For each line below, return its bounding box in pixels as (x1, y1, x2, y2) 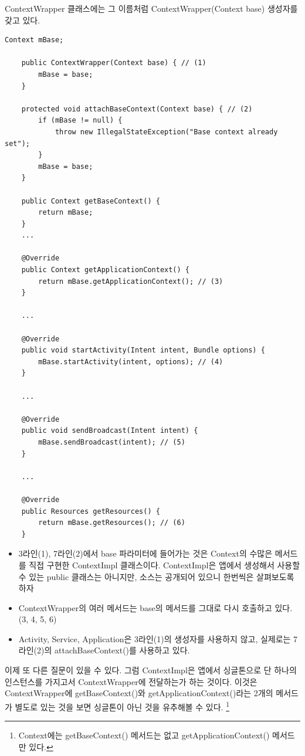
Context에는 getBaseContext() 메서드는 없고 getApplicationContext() (18, 729, 270, 741)
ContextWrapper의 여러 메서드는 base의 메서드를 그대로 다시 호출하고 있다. (18, 601, 293, 613)
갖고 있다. (5, 13, 40, 26)
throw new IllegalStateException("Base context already (55, 127, 278, 136)
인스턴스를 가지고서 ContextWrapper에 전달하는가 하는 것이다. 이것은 (5, 675, 257, 687)
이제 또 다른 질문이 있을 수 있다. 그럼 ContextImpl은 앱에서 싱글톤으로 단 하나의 (5, 664, 297, 676)
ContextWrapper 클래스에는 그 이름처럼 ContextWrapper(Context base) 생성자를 (5, 2, 298, 14)
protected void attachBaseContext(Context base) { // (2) (21, 104, 253, 113)
